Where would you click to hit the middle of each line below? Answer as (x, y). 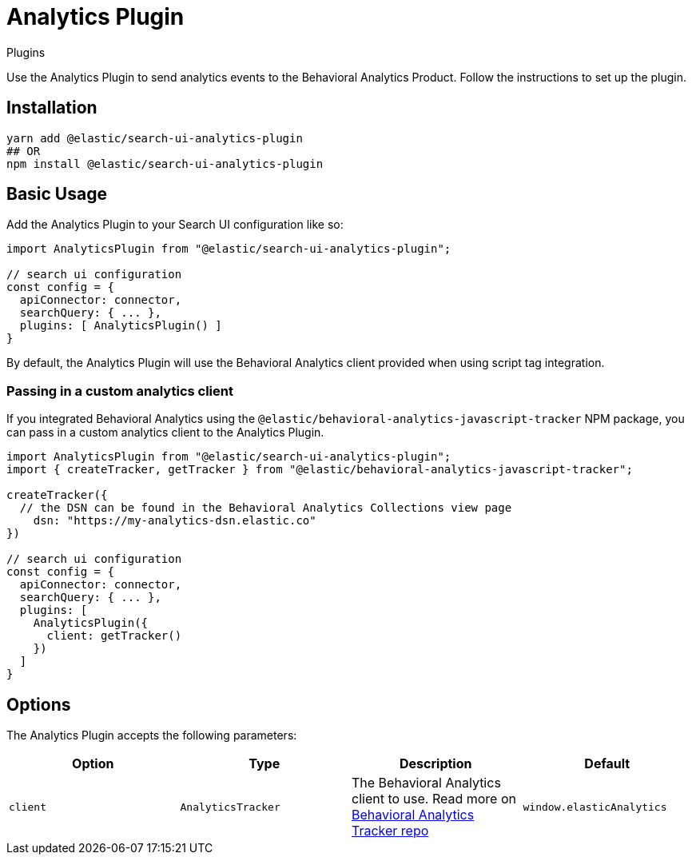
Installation (52, 108)
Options (39, 704)
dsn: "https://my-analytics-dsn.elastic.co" (175, 521)
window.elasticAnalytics (595, 807)
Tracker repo (390, 831)
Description (436, 764)
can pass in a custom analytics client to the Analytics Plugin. (165, 432)
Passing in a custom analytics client (120, 391)
